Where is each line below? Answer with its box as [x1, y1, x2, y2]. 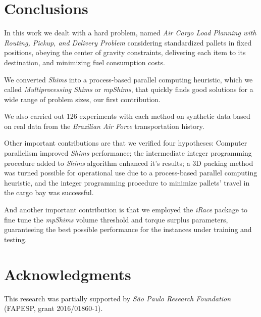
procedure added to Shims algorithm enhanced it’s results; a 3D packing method [4, 157, 253, 168]
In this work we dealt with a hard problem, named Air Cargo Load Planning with [4, 27, 256, 38]
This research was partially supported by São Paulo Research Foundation [4, 293, 231, 303]
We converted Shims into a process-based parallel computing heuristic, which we [4, 74, 253, 84]
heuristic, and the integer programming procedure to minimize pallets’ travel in [4, 177, 250, 188]
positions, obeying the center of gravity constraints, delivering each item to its [4, 47, 246, 58]
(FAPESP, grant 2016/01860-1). [4, 303, 103, 313]
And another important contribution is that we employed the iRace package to [4, 204, 248, 215]
